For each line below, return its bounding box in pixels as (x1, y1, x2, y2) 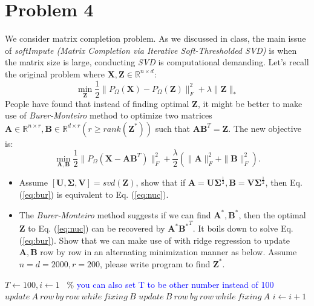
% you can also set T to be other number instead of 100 (67, 278, 274, 290)
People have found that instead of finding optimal (5, 97, 189, 109)
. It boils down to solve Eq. (192, 222, 293, 235)
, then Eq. (265, 176, 303, 189)
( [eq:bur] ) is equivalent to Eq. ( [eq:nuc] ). (19, 187, 169, 200)
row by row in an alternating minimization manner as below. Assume (40, 246, 297, 258)
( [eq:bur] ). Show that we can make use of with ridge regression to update (19, 233, 290, 246)
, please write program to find (100, 257, 211, 270)
